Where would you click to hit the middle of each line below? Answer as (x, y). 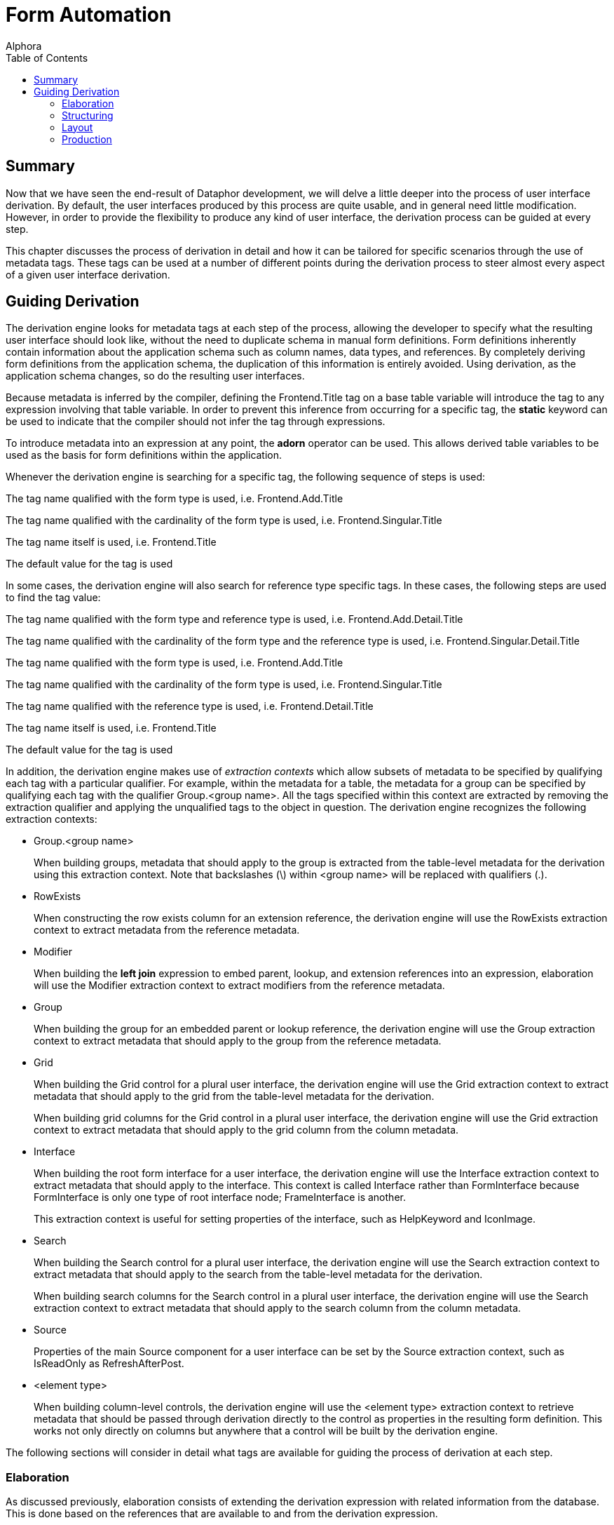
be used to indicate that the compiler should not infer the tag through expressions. (196, 422)
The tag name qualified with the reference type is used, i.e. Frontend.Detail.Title (190, 706)
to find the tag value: (53, 598)
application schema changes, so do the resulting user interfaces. (155, 376)
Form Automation (89, 15)
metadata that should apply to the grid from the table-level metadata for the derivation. (234, 1096)
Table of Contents (47, 58)
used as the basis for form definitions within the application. (144, 455)
